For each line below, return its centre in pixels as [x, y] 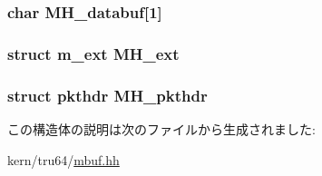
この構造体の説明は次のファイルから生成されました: [161, 128]
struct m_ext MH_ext [93, 53]
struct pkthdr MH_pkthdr [107, 95]
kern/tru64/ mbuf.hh [63, 159]
